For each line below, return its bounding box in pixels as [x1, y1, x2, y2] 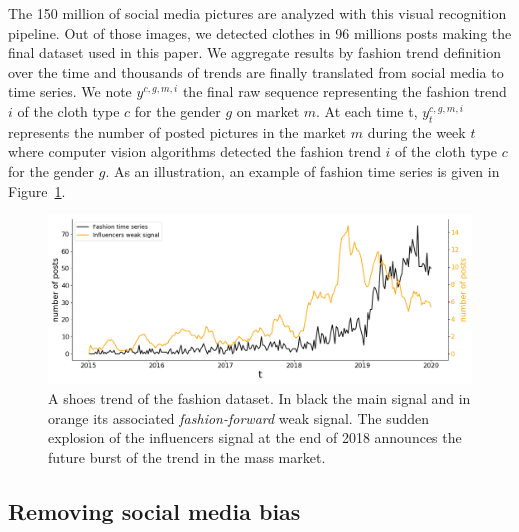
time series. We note [8, 81, 132, 102]
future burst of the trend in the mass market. [48, 446, 326, 467]
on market [236, 100, 300, 121]
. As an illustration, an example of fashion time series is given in [105, 160, 500, 181]
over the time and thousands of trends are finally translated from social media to [8, 61, 504, 82]
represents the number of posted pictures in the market [8, 121, 347, 142]
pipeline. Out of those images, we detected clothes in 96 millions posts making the [8, 22, 512, 43]
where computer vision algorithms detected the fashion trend [8, 141, 381, 162]
